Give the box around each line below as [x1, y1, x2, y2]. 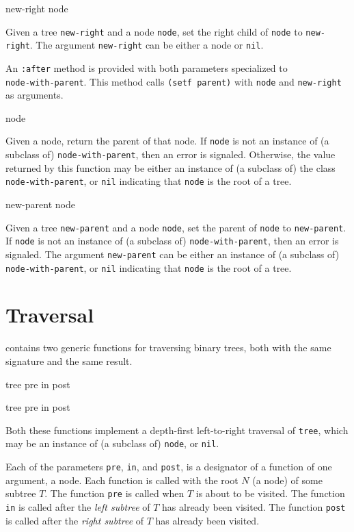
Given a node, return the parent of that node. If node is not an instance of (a [5, 134, 329, 148]
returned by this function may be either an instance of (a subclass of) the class [5, 160, 336, 175]
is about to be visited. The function [195, 486, 345, 501]
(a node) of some [252, 472, 323, 487]
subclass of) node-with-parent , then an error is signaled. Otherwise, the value [5, 147, 336, 162]
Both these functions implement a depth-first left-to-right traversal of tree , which [5, 422, 349, 437]
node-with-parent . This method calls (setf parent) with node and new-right [5, 74, 342, 88]
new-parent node [5, 197, 75, 211]
